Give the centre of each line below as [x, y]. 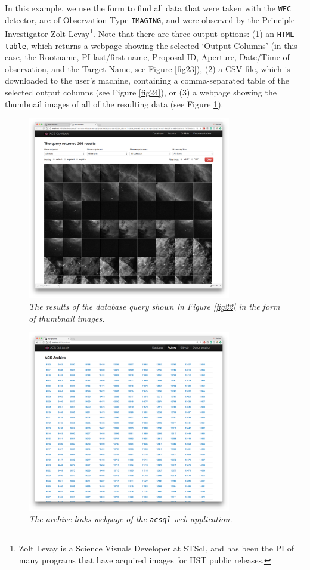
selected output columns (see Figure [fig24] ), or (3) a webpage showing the [141, 92]
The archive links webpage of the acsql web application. [131, 519]
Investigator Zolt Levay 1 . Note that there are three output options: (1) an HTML [150, 33]
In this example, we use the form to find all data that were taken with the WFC [148, 8]
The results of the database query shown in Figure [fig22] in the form [154, 306]
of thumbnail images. [67, 318]
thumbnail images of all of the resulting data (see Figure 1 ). [114, 104]
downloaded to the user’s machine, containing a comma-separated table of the [147, 80]
